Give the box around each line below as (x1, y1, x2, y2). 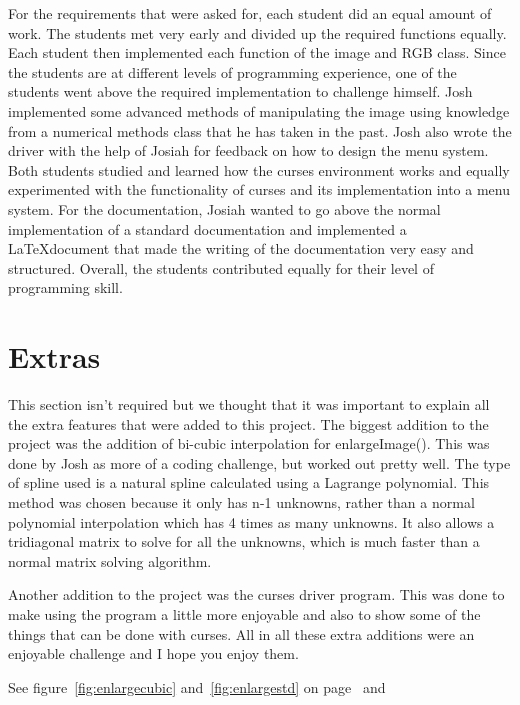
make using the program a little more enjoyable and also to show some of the (8, 603, 481, 624)
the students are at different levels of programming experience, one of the (8, 61, 457, 82)
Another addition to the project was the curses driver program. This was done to (8, 584, 505, 605)
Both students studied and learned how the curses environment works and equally (8, 159, 510, 180)
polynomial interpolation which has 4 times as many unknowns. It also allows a (8, 511, 495, 532)
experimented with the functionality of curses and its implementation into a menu (8, 179, 510, 200)
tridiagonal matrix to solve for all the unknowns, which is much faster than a (8, 531, 480, 552)
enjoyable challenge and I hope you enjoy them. (8, 643, 299, 664)
